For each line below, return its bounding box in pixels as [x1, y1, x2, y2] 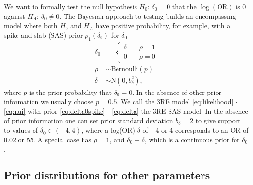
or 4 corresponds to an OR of [161, 125, 249, 135]
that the [172, 1, 197, 11]
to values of [4, 125, 38, 135]
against [4, 11, 25, 21]
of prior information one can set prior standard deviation [4, 115, 173, 125]
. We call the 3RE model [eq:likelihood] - [117, 96, 238, 107]
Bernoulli [111, 65, 138, 73]
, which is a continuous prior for [145, 134, 240, 144]
